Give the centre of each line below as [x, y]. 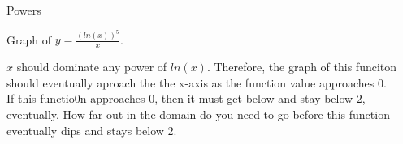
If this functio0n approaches [76, 98]
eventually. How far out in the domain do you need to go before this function [198, 114]
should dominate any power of [92, 67]
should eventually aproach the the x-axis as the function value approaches [191, 82]
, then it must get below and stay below [254, 98]
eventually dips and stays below [85, 130]
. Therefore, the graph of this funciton [302, 67]
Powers [24, 10]
